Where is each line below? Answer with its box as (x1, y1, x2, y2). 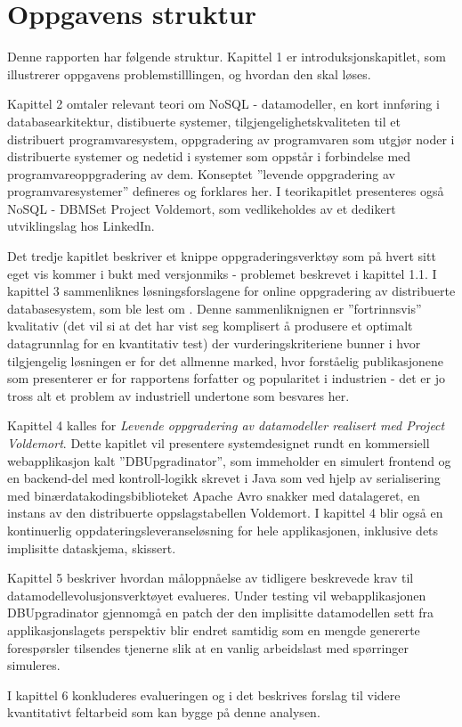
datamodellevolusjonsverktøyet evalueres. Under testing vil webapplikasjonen (7, 585, 426, 604)
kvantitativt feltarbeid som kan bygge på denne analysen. (7, 703, 320, 722)
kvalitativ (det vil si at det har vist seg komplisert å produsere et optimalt (7, 316, 413, 335)
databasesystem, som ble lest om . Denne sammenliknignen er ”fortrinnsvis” (7, 298, 422, 317)
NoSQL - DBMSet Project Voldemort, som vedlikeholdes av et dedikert (7, 199, 396, 217)
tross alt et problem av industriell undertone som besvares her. (7, 386, 350, 404)
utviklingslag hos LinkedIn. (7, 216, 155, 235)
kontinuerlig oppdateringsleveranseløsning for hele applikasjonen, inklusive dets (7, 520, 439, 539)
